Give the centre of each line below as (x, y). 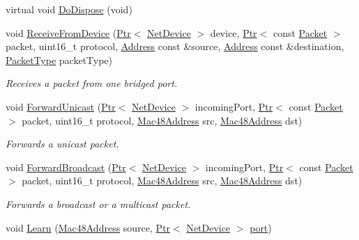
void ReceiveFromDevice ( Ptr (68, 32)
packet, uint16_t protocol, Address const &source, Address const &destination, (175, 46)
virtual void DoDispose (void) (69, 9)
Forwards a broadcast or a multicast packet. (98, 203)
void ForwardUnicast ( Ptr (61, 106)
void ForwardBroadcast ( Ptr (66, 167)
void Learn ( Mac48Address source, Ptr (88, 227)
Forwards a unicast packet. (62, 144)
